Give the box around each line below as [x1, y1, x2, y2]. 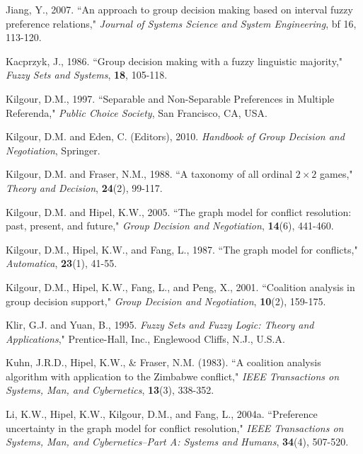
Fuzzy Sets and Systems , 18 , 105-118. [6, 67, 168, 82]
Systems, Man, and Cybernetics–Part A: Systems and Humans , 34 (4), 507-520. [6, 434, 349, 449]
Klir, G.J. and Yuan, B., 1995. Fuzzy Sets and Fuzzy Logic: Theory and [6, 317, 314, 332]
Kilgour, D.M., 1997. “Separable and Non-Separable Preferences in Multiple [6, 91, 335, 106]
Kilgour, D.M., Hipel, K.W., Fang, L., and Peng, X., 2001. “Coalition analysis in [6, 279, 355, 294]
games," [320, 166, 353, 181]
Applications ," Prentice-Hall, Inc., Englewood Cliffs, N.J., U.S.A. [6, 331, 285, 346]
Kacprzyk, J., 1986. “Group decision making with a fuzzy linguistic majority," [6, 53, 343, 68]
